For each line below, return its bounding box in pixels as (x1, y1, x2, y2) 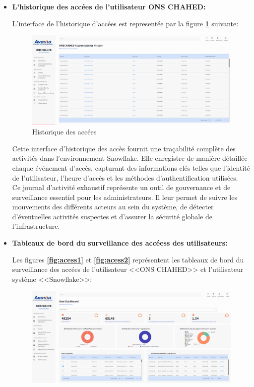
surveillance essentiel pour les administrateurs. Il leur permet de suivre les (12, 192, 237, 202)
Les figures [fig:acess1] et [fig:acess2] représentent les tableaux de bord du (12, 254, 244, 264)
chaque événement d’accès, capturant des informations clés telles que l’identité (12, 162, 250, 173)
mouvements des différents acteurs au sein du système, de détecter (12, 201, 214, 212)
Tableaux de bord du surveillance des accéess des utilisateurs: (12, 238, 228, 248)
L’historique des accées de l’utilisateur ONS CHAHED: (12, 1, 206, 11)
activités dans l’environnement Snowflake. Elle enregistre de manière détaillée (12, 153, 248, 163)
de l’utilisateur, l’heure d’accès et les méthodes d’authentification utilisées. (12, 172, 238, 183)
